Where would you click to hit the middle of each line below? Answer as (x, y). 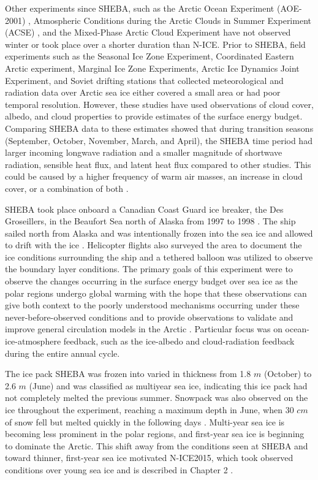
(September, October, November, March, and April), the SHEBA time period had (159, 140)
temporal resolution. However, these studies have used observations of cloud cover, (159, 104)
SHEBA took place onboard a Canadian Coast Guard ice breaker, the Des (144, 209)
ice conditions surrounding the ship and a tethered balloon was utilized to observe (159, 257)
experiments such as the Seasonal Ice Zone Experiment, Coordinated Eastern (150, 56)
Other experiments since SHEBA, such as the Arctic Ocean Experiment (140, 8)
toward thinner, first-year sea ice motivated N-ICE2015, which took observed (149, 458)
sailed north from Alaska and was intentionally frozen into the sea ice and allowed (159, 233)
